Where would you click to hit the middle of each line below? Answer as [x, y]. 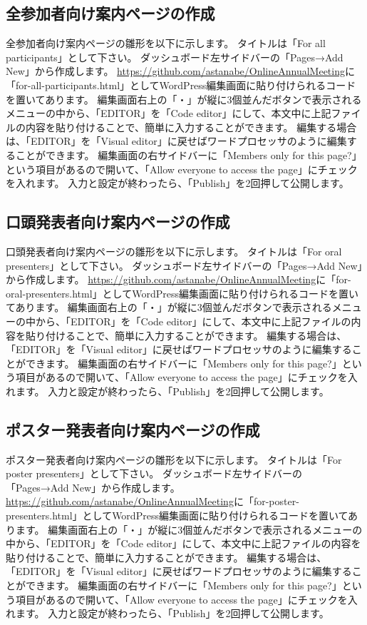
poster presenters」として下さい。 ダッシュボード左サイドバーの [154, 473]
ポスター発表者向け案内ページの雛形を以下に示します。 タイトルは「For [174, 459]
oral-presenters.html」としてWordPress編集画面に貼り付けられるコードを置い [182, 293]
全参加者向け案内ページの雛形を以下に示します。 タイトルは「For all [166, 43]
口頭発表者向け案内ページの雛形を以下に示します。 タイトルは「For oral [174, 251]
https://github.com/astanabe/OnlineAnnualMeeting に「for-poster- [153, 501]
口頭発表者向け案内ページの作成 [118, 222]
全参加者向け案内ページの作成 [110, 13]
